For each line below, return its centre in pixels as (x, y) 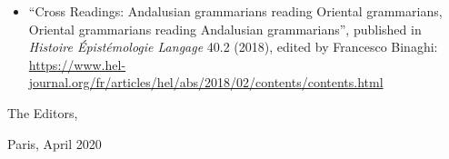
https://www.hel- (77, 64)
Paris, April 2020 (55, 143)
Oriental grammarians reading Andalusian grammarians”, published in (225, 29)
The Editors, (43, 112)
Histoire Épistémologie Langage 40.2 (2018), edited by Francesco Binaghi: (233, 47)
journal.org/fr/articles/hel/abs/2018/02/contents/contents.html (206, 82)
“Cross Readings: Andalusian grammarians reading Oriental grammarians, (235, 11)
